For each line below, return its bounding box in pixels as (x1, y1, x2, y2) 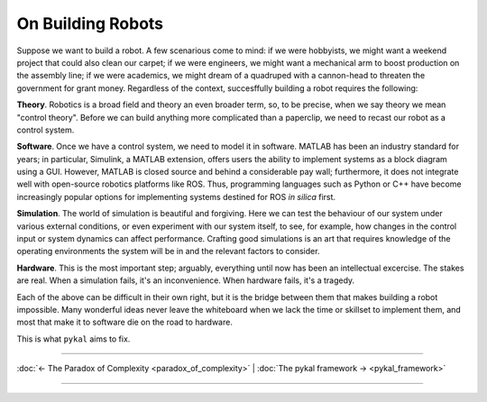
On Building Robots (16, 14, 164, 33)
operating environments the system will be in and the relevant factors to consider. (16, 246, 320, 257)
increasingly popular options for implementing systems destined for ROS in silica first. (16, 191, 336, 202)
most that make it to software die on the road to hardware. (16, 316, 234, 328)
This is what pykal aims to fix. (16, 333, 131, 344)
